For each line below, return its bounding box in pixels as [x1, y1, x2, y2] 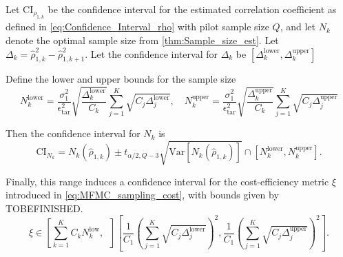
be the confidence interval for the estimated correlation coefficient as [48, 2, 337, 16]
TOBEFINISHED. [6, 201, 83, 215]
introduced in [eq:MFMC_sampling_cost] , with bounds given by [6, 187, 279, 202]
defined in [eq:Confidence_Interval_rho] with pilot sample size [6, 19, 269, 34]
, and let [280, 19, 316, 34]
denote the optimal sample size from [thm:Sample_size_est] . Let [6, 33, 279, 47]
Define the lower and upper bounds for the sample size [6, 72, 236, 86]
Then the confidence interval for [6, 126, 141, 141]
